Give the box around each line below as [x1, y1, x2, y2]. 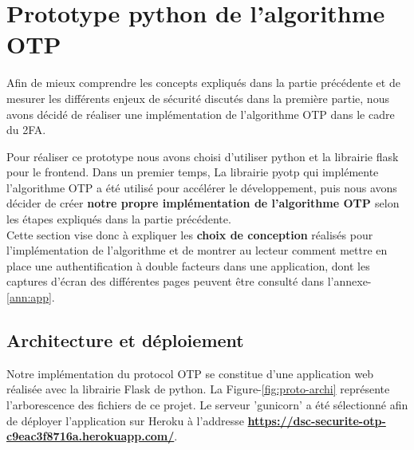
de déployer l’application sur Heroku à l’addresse [6, 412, 244, 428]
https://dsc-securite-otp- [247, 412, 386, 428]
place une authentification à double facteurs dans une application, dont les [6, 257, 370, 274]
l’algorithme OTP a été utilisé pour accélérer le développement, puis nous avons [6, 179, 397, 195]
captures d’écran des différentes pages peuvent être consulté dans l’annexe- [6, 273, 372, 290]
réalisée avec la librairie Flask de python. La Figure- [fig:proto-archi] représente [6, 381, 390, 397]
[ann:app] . [6, 289, 55, 306]
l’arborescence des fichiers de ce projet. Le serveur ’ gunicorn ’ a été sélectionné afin [6, 397, 408, 413]
